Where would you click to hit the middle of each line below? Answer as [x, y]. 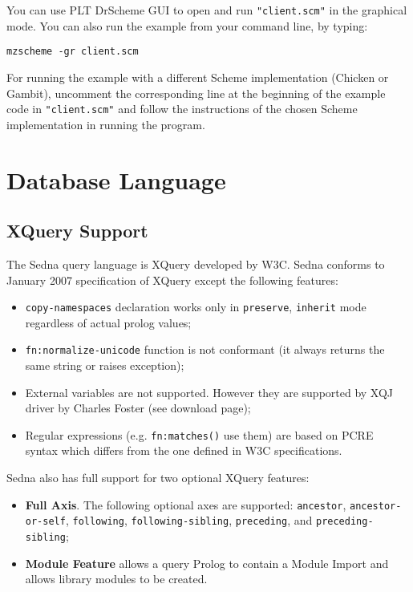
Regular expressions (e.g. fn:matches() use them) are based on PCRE [199, 434]
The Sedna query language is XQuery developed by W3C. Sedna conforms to [196, 264]
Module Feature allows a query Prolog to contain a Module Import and [207, 563]
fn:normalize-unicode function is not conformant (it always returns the [205, 349]
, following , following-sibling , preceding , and [189, 520]
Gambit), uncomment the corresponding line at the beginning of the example [196, 93]
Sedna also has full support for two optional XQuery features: [158, 478]
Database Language [116, 179]
